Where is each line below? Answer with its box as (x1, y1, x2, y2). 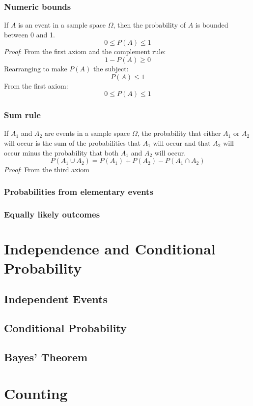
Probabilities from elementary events (4, 185, 153, 197)
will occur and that (153, 138, 211, 148)
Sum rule (4, 109, 41, 121)
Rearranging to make (4, 63, 67, 73)
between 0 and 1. (4, 29, 55, 39)
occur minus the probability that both (4, 147, 119, 157)
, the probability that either (137, 128, 221, 138)
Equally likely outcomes (4, 208, 100, 220)
